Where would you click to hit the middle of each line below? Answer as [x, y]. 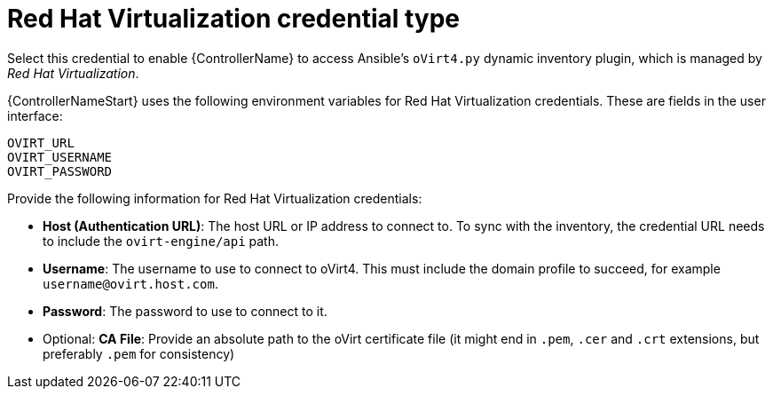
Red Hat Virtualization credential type [234, 19]
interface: [35, 115]
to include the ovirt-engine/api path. [161, 241]
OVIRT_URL [41, 143]
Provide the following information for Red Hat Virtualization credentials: [215, 198]
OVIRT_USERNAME [60, 157]
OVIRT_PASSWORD [60, 171]
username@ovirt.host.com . [130, 283]
